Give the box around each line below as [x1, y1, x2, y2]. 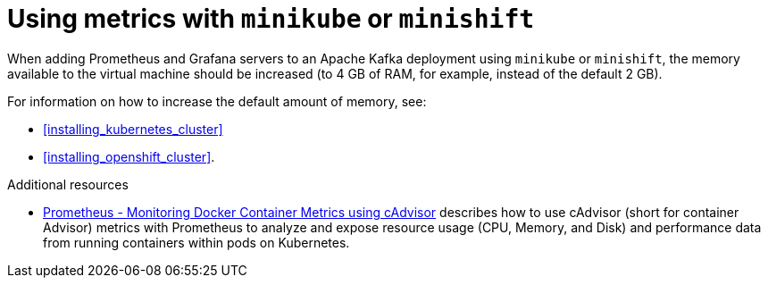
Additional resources [7, 176, 129, 192]
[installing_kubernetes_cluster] [43, 121, 223, 137]
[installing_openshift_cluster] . [43, 148, 215, 164]
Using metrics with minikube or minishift [7, 4, 535, 34]
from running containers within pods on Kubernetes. [43, 234, 350, 250]
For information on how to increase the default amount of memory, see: [7, 93, 427, 109]
